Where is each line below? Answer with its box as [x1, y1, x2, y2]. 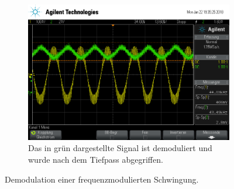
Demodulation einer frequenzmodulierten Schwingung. [5, 173, 199, 185]
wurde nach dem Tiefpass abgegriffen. [28, 153, 163, 165]
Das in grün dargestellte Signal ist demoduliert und [28, 142, 212, 154]
